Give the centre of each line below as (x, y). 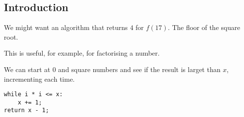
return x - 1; (27, 110)
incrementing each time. (39, 79)
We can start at (27, 69)
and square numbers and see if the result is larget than (139, 69)
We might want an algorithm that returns (66, 27)
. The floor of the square (204, 27)
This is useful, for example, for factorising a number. (82, 53)
